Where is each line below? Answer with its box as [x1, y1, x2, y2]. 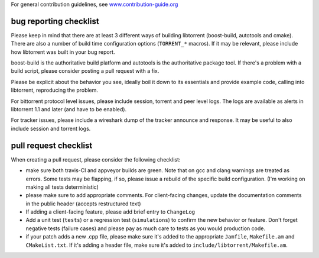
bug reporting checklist [11, 16, 100, 26]
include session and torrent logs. [11, 125, 91, 132]
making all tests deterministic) [25, 183, 99, 191]
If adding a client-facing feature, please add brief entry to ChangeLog [25, 208, 195, 215]
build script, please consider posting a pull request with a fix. [11, 67, 159, 75]
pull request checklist [11, 140, 93, 150]
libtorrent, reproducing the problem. [11, 86, 99, 94]
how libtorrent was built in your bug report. [11, 48, 115, 56]
